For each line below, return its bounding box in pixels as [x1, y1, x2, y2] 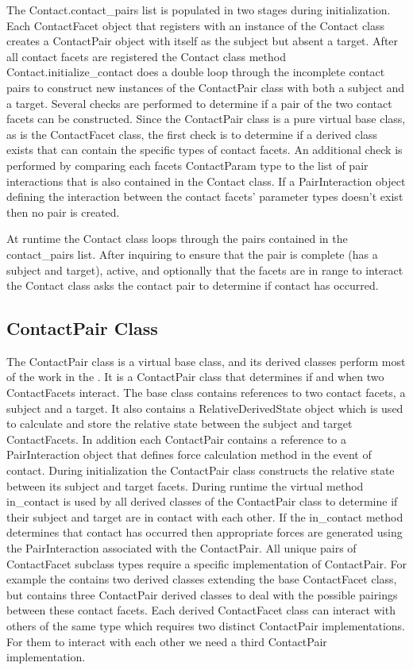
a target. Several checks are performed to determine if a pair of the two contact [6, 94, 392, 111]
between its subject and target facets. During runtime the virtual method [6, 477, 364, 494]
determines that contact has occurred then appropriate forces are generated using [6, 524, 403, 541]
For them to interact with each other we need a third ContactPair [6, 633, 327, 649]
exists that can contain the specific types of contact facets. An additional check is [6, 141, 403, 158]
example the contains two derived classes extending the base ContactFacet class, [6, 571, 397, 587]
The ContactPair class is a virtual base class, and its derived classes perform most [6, 352, 406, 369]
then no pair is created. [6, 203, 120, 220]
